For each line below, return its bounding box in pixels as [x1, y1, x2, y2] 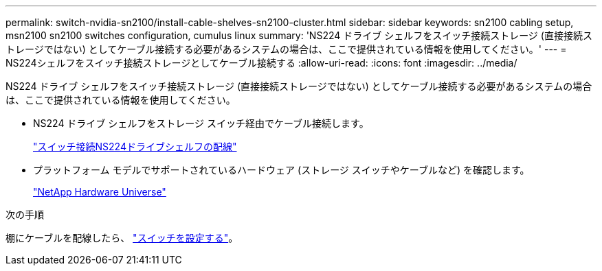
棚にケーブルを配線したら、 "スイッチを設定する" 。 [5, 232, 238, 244]
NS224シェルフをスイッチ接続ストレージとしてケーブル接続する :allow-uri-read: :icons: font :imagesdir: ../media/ [5, 57, 517, 69]
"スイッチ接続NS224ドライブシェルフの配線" [33, 141, 237, 152]
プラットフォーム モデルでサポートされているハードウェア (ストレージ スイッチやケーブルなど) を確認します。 [33, 164, 530, 176]
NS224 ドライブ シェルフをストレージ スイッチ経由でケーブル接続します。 [33, 117, 369, 129]
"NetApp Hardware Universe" [33, 186, 166, 198]
